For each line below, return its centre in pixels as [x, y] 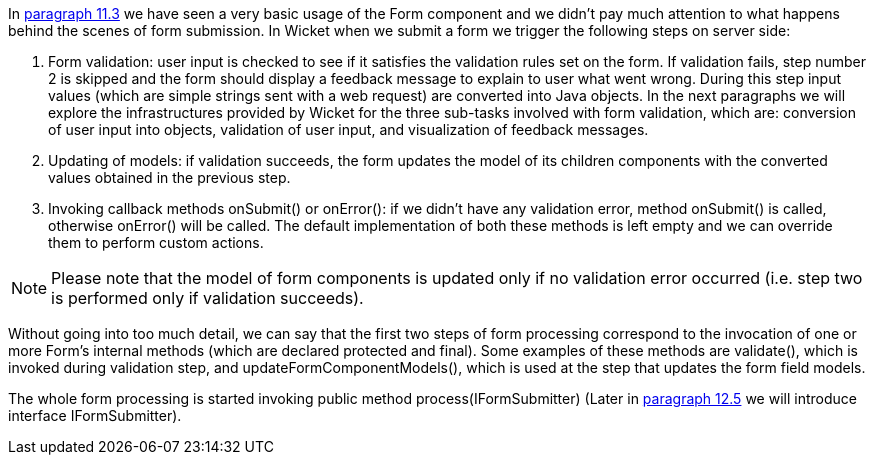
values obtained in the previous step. [169, 177]
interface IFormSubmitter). [95, 415]
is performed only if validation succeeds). [207, 298]
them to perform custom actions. [156, 242]
